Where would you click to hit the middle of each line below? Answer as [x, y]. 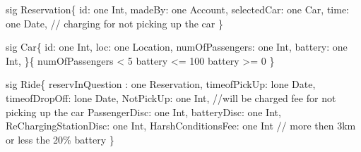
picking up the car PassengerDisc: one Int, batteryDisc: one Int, [143, 112]
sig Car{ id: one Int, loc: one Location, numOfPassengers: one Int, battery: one [177, 47]
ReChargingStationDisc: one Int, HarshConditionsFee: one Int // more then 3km [181, 126]
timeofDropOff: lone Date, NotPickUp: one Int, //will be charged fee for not [171, 97]
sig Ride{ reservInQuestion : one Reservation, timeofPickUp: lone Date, [161, 84]
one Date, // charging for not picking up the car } [114, 23]
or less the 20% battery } [60, 139]
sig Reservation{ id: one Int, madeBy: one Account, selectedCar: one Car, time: [178, 9]
